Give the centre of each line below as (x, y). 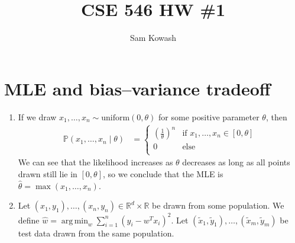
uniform (116, 118)
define (29, 220)
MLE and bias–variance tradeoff (137, 88)
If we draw (37, 116)
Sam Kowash (153, 38)
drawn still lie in (48, 173)
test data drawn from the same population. (96, 233)
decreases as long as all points (236, 162)
